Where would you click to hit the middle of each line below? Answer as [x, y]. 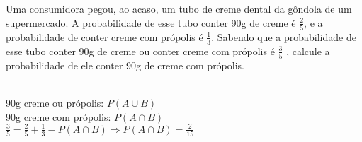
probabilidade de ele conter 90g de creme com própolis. [125, 65]
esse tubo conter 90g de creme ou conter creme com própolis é [140, 51]
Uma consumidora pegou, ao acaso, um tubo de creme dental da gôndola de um [179, 8]
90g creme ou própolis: [55, 103]
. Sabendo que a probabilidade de [284, 36]
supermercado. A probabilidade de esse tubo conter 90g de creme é [151, 22]
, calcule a [308, 51]
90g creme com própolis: [58, 116]
